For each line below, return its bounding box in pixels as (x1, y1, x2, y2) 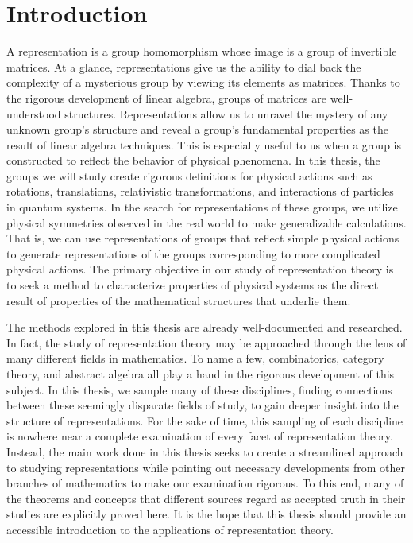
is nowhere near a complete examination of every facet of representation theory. (6, 428, 393, 444)
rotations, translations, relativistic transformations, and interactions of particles (6, 183, 394, 200)
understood (6, 105, 61, 122)
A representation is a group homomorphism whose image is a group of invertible (6, 43, 397, 60)
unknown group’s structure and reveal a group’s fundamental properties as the (6, 121, 388, 138)
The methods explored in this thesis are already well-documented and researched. (6, 319, 403, 335)
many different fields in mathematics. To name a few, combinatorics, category (6, 350, 384, 367)
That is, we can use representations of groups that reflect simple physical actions (6, 230, 399, 246)
